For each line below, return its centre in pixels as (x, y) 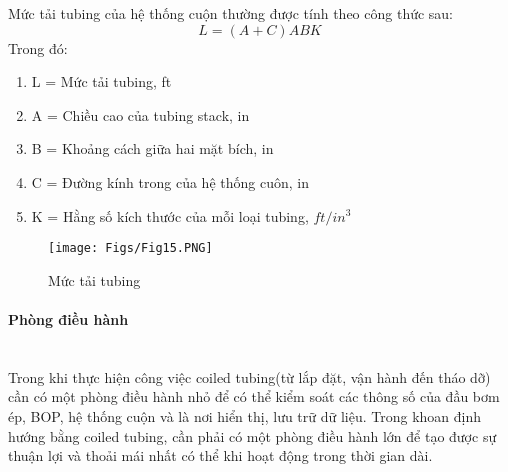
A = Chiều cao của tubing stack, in (140, 114)
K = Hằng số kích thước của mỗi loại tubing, (170, 215)
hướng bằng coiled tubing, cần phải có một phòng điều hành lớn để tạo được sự (252, 435)
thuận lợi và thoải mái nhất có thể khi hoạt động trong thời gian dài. (220, 455)
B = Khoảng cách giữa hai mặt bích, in (152, 148)
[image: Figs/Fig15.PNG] (130, 248)
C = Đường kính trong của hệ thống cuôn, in (170, 181)
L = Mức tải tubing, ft (101, 81)
